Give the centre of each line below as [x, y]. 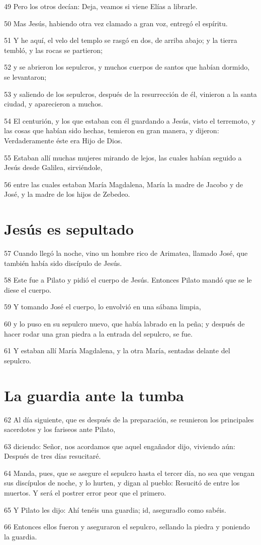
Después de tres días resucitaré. [53, 456]
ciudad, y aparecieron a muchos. [54, 104]
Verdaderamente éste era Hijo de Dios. [63, 140]
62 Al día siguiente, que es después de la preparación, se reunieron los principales [129, 419]
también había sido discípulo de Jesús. [63, 263]
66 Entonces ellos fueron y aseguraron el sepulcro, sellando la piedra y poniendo [127, 527]
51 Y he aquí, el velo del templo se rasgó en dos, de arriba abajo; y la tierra [121, 40]
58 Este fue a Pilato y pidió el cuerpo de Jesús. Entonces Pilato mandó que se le [128, 280]
